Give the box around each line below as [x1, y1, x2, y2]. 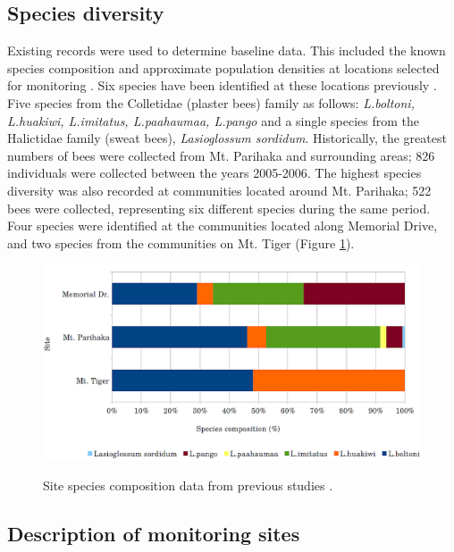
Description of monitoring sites [7, 520, 300, 548]
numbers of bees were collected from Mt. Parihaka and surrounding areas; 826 [7, 146, 435, 164]
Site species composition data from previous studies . [43, 476, 333, 495]
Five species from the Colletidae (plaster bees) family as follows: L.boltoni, [7, 93, 415, 112]
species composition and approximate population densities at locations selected [7, 58, 440, 77]
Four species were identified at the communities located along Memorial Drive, [7, 216, 438, 235]
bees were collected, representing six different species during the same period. [7, 198, 431, 217]
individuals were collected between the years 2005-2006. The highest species [7, 163, 422, 182]
